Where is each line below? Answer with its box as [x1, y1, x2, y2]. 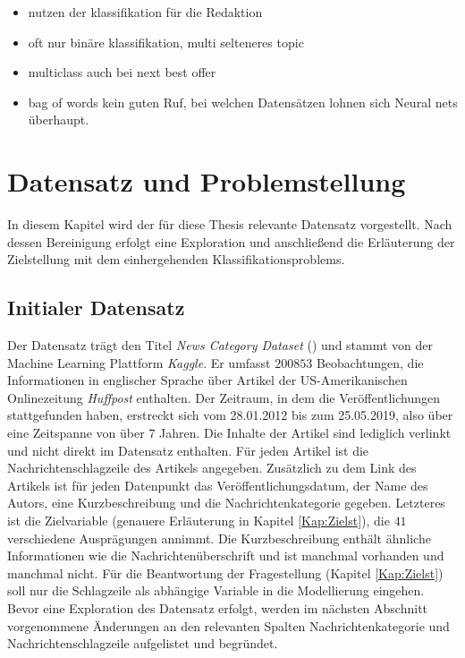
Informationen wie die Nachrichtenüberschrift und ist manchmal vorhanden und [7, 546, 444, 565]
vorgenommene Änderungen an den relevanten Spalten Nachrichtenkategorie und [7, 616, 450, 635]
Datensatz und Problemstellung [7, 163, 406, 200]
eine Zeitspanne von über [7, 423, 145, 442]
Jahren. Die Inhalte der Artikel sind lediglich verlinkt [159, 423, 452, 442]
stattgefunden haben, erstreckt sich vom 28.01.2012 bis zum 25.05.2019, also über [7, 406, 453, 424]
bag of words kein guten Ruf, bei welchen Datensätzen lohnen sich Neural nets [28, 92, 458, 111]
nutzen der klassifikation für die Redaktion [28, 3, 263, 21]
